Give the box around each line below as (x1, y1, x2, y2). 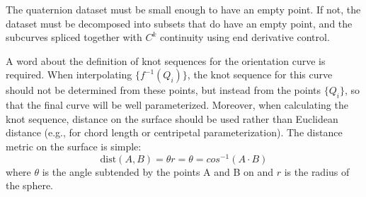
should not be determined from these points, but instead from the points (6, 83, 321, 97)
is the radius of (284, 164, 350, 179)
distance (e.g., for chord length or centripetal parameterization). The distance (6, 125, 343, 140)
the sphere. (6, 178, 54, 193)
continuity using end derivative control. (160, 30, 330, 44)
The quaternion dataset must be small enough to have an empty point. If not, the (6, 2, 361, 16)
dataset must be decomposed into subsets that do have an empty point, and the (6, 16, 353, 30)
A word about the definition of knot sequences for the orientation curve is (6, 53, 326, 68)
